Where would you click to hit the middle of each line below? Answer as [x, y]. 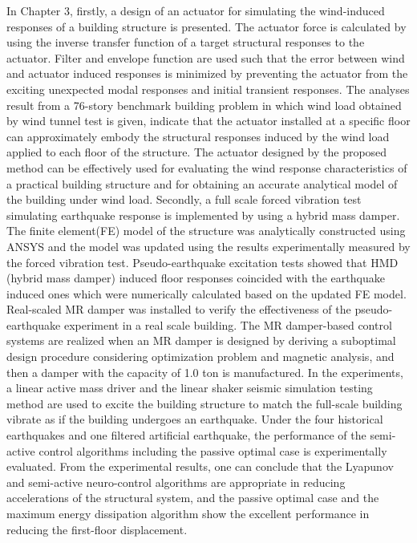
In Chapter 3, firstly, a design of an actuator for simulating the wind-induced [196, 10]
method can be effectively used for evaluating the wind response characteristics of [207, 167]
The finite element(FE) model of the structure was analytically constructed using [206, 231]
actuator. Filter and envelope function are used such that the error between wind [206, 57]
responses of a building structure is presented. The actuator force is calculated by [206, 26]
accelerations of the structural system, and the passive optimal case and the [193, 498]
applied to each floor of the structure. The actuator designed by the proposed [197, 152]
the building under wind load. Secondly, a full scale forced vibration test [184, 199]
